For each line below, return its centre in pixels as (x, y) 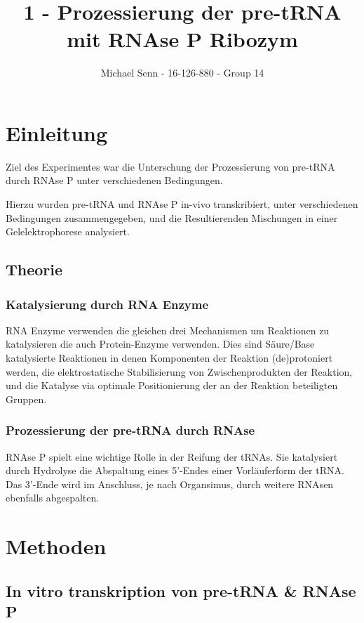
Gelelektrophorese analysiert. (68, 231)
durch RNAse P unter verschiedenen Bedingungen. (114, 180)
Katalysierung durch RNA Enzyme (107, 304)
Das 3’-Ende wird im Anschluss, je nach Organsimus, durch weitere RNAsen (170, 484)
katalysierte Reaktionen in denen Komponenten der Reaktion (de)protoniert (169, 358)
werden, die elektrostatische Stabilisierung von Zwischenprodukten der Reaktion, (179, 371)
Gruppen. (26, 399)
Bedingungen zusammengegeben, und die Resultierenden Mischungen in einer (172, 217)
